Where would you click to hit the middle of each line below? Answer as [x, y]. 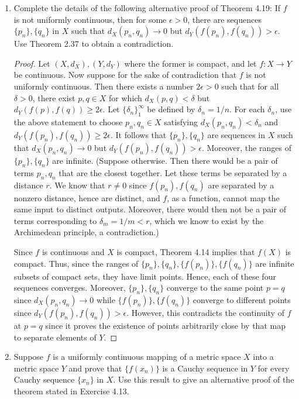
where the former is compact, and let [190, 63]
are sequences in [236, 134]
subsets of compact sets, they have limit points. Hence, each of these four [145, 276]
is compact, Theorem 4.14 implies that [186, 251]
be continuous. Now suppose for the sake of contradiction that [125, 75]
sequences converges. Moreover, [70, 288]
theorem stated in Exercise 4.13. [71, 391]
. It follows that [138, 134]
